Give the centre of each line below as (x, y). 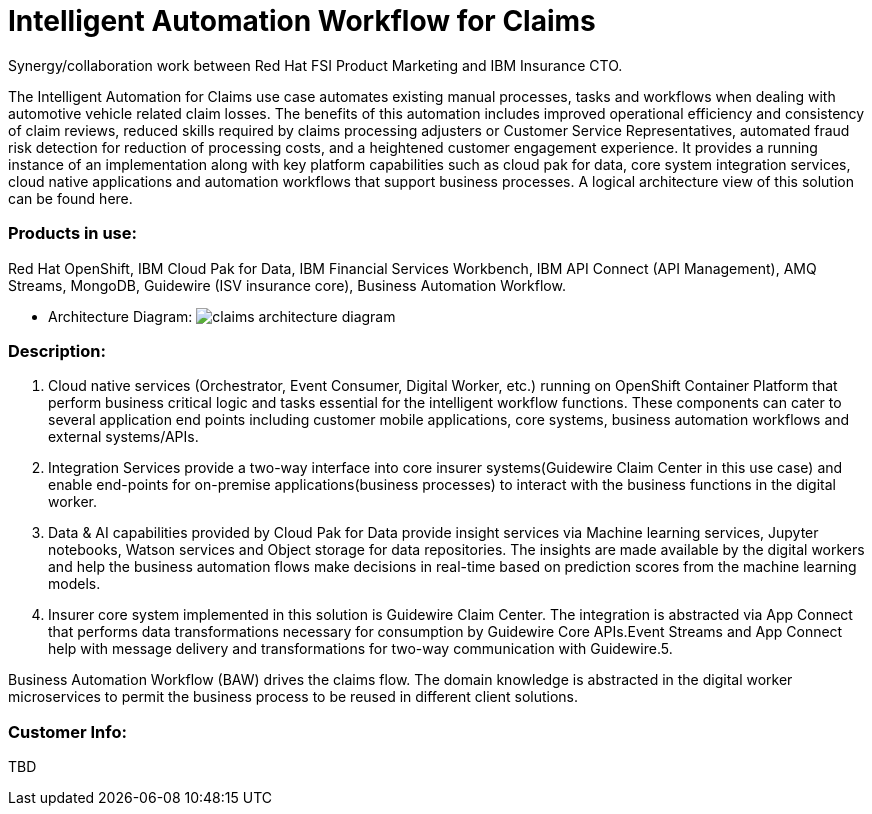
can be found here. (70, 198)
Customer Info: (67, 731)
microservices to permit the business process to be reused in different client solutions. (293, 697)
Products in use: (72, 233)
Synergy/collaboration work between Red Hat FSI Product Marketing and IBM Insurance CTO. (315, 65)
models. (74, 584)
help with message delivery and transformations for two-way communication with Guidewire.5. (360, 649)
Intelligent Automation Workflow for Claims (302, 21)
